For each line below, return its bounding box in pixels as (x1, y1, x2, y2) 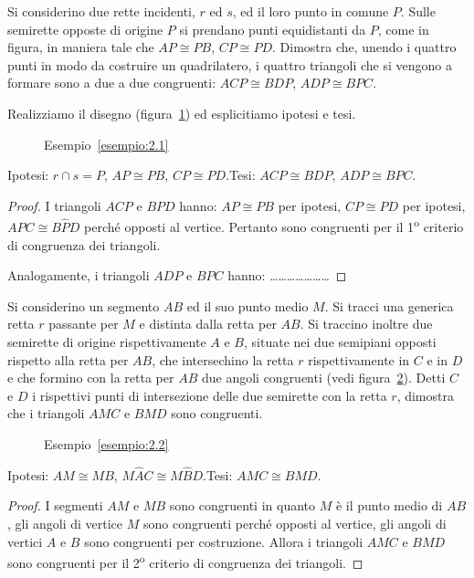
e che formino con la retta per (7, 368, 174, 387)
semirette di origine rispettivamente (7, 331, 206, 351)
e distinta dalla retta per (139, 314, 277, 333)
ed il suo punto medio (186, 296, 309, 315)
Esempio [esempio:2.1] (44, 134, 169, 153)
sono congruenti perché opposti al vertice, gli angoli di (142, 513, 447, 532)
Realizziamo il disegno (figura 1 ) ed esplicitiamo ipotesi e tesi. (7, 103, 356, 122)
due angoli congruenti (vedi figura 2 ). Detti (201, 368, 446, 387)
